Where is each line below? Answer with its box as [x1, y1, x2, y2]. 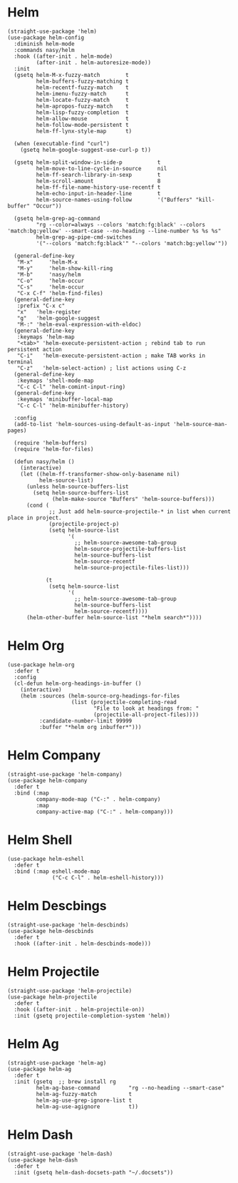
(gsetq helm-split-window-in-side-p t [14, 158, 161, 166]
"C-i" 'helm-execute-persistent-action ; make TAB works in [16, 352, 205, 359]
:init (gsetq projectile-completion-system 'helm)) [14, 1012, 171, 1019]
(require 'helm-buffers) [14, 439, 88, 446]
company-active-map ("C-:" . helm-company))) [36, 808, 174, 815]
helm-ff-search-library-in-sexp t [36, 171, 161, 178]
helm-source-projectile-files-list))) [74, 564, 190, 571]
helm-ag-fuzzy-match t [36, 1090, 133, 1097]
